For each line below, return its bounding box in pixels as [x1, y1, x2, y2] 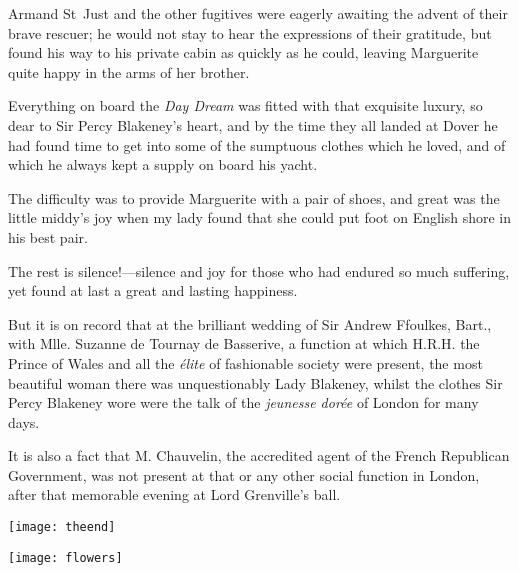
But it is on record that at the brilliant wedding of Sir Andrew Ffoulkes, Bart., [8, 313, 492, 334]
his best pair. [8, 226, 88, 247]
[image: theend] [8, 520, 116, 535]
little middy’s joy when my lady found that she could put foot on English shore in [8, 207, 512, 228]
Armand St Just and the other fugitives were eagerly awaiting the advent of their [8, 3, 508, 23]
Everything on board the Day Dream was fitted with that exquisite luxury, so [8, 95, 483, 116]
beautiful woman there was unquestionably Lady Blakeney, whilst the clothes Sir [8, 372, 503, 393]
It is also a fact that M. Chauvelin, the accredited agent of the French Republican [8, 445, 510, 466]
